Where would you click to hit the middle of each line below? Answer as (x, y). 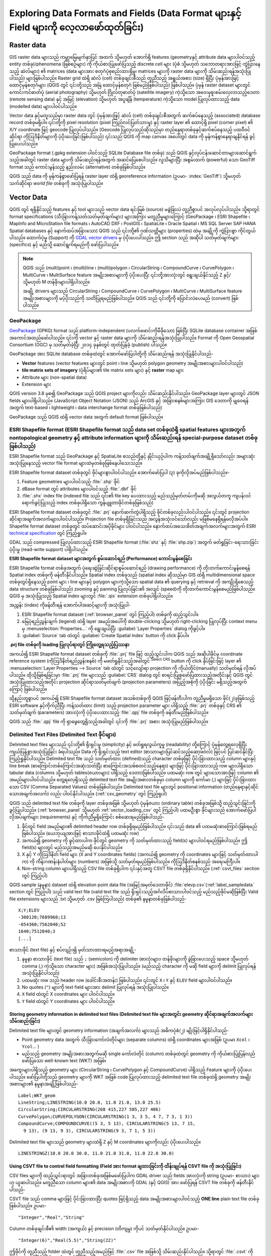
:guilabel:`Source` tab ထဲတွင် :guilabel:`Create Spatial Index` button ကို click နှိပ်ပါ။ (106, 636)
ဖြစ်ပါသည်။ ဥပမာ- (28, 1206)
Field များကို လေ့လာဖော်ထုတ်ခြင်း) (77, 27)
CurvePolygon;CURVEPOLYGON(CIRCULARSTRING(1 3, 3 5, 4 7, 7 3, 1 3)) (106, 1116)
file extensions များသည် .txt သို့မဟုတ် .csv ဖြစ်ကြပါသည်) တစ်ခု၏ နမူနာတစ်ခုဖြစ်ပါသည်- (98, 899)
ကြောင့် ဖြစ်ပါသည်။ (28, 689)
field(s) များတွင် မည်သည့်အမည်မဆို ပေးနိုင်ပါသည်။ (72, 847)
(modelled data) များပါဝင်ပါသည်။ (43, 106)
